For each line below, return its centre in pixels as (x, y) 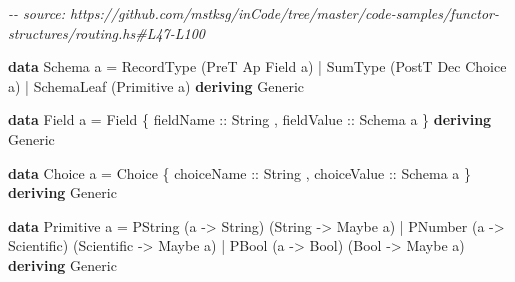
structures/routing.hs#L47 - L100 (107, 32)
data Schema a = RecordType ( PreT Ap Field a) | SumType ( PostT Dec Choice (257, 66)
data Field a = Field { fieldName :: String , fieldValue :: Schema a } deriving (250, 119)
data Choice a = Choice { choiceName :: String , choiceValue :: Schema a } (239, 172)
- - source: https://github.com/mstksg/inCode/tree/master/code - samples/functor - (253, 13)
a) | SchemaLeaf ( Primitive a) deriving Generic (156, 85)
